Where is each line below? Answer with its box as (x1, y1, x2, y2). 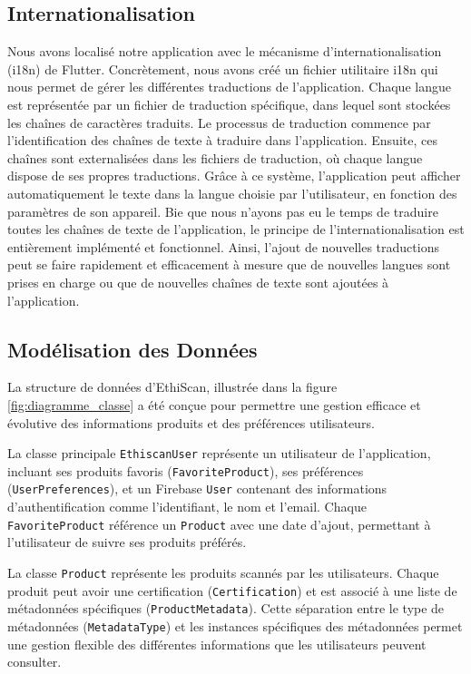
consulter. (7, 652, 62, 671)
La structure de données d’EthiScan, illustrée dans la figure (7, 377, 338, 396)
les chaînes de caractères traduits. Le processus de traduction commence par (7, 112, 431, 132)
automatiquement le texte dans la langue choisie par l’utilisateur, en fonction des (7, 183, 457, 202)
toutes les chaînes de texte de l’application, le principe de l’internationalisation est (7, 220, 465, 239)
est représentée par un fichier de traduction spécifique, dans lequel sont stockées (7, 94, 451, 113)
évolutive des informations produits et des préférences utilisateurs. (7, 413, 375, 432)
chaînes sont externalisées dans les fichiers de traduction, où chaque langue (7, 148, 423, 167)
